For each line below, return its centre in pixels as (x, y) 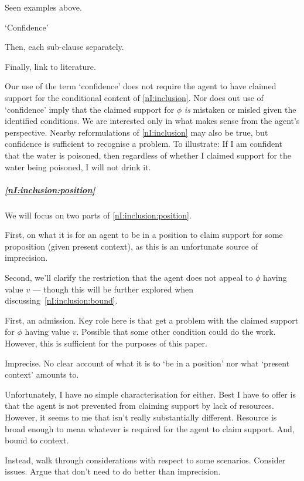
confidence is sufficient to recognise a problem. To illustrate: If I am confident (144, 144)
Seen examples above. (43, 7)
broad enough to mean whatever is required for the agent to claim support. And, (150, 428)
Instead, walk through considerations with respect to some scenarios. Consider (145, 460)
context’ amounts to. (42, 374)
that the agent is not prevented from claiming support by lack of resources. (139, 406)
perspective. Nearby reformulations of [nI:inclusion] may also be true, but (136, 132)
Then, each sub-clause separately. (64, 47)
